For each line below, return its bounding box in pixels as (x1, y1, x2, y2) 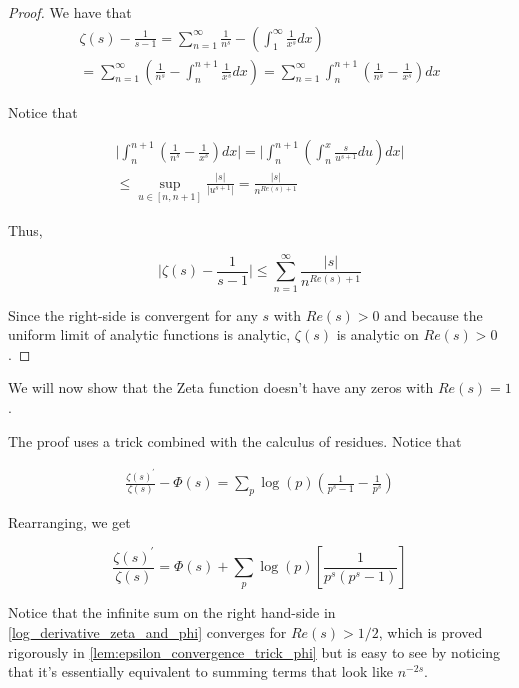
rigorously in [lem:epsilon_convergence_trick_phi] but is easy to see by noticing (8, 641, 501, 662)
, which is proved (378, 622, 483, 643)
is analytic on (336, 324, 419, 345)
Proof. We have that (8, 2, 132, 22)
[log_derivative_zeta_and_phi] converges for (8, 622, 287, 643)
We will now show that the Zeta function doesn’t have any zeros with (8, 377, 434, 398)
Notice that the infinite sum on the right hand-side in (8, 602, 336, 623)
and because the (384, 304, 483, 325)
